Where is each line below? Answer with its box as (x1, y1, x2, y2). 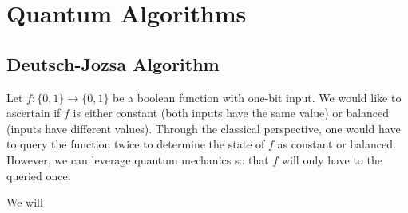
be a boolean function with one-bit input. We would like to (113, 89, 402, 105)
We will (6, 194, 43, 211)
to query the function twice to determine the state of (6, 136, 265, 152)
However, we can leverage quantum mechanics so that (6, 151, 269, 168)
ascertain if (6, 105, 61, 121)
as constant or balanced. (277, 136, 396, 152)
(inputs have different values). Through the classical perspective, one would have (6, 120, 401, 136)
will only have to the (281, 151, 382, 168)
